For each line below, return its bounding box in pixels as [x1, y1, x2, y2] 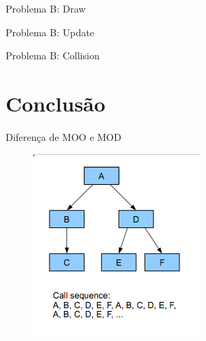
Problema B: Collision [6, 48, 100, 63]
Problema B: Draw [6, 1, 86, 15]
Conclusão [6, 89, 105, 117]
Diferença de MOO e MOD [6, 129, 122, 144]
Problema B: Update [6, 24, 94, 39]
